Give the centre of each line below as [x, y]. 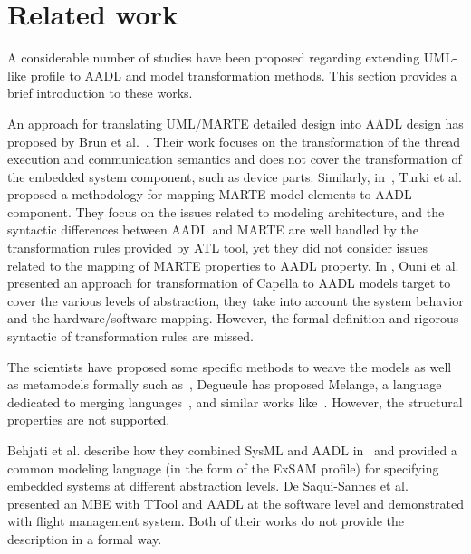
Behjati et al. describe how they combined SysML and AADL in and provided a [232, 450]
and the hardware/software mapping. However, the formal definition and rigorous [233, 318]
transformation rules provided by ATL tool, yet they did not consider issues [218, 248]
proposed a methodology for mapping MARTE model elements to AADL [210, 194]
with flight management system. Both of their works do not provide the [206, 521]
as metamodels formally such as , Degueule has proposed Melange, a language [225, 384]
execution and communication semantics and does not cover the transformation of [235, 159]
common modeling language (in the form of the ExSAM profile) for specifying [223, 468]
